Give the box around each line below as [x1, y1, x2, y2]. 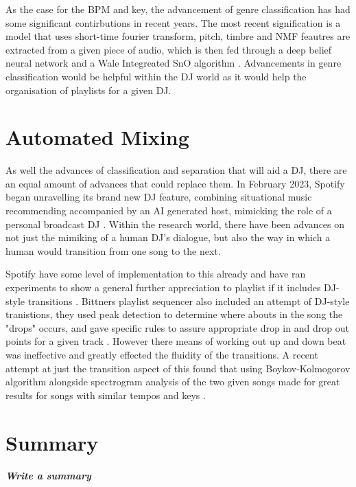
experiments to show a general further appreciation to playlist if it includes [5, 280, 321, 295]
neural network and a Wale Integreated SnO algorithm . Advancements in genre [5, 56, 342, 70]
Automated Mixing [5, 123, 189, 151]
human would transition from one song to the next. [5, 243, 221, 258]
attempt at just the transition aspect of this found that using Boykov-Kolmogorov [5, 361, 351, 375]
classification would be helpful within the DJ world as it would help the [5, 69, 307, 83]
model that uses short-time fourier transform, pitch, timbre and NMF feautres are [5, 29, 351, 43]
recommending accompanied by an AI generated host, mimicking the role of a [5, 203, 332, 218]
